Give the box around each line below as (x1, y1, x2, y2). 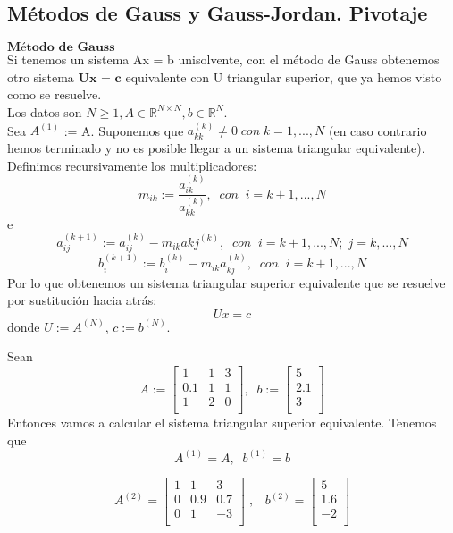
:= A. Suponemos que (63, 121, 184, 140)
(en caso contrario (328, 121, 427, 140)
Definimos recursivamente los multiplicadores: (7, 156, 257, 174)
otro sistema (7, 67, 74, 86)
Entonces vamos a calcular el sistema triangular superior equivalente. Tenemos (7, 413, 437, 432)
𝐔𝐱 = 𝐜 (78, 72, 122, 85)
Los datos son (7, 102, 82, 121)
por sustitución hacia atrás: (7, 291, 157, 309)
